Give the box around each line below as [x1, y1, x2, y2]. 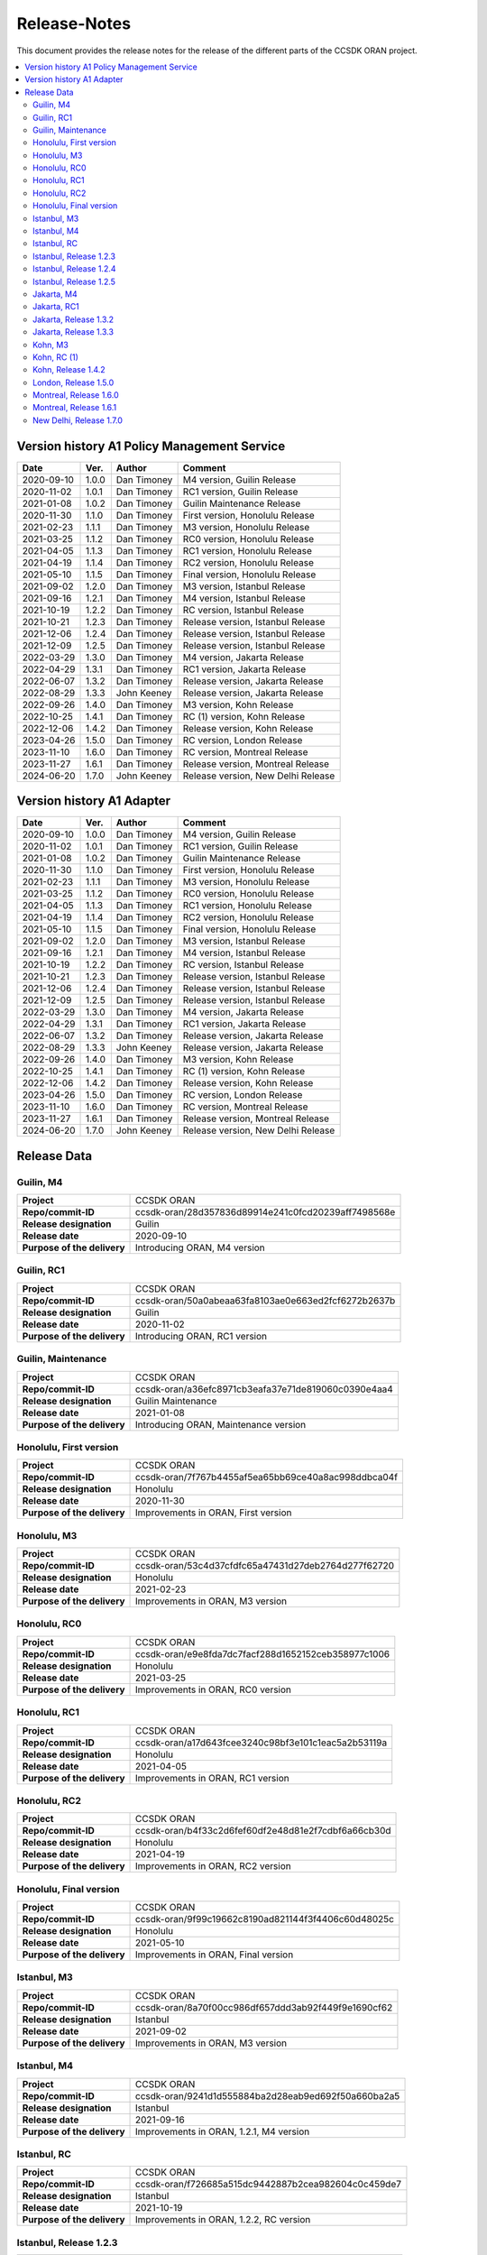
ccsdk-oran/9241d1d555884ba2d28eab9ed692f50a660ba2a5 [135, 2089, 400, 2102]
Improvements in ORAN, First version [135, 1506, 292, 1519]
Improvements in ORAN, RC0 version [135, 1683, 292, 1696]
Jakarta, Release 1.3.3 [32, 327, 115, 337]
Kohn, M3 [32, 339, 69, 350]
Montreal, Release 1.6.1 [32, 402, 117, 413]
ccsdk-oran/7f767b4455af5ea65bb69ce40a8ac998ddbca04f [135, 1471, 399, 1484]
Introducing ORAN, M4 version [135, 1241, 265, 1254]
